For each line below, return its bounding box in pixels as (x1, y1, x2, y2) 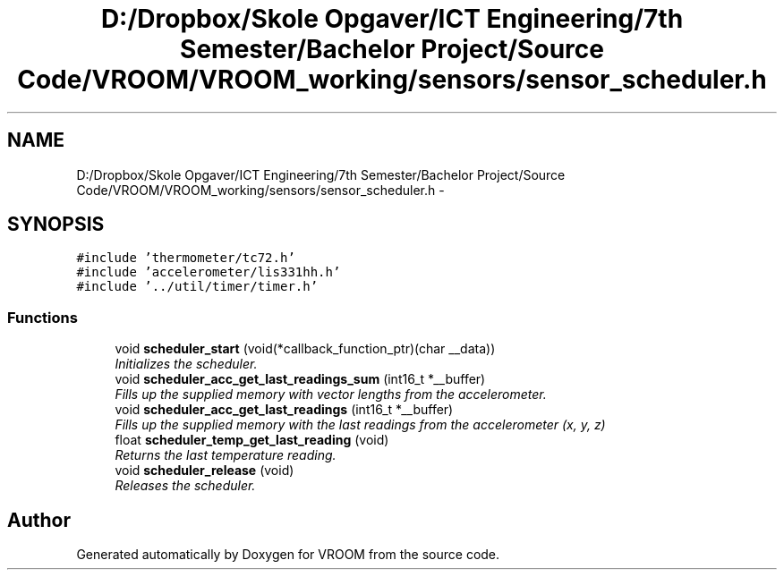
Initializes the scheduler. (115, 356, 258, 372)
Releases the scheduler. (115, 478, 256, 494)
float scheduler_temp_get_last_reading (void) (115, 432, 389, 448)
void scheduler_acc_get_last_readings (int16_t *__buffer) (115, 402, 454, 418)
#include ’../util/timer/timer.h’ (76, 279, 319, 294)
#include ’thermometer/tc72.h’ (76, 250, 295, 266)
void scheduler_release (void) (115, 462, 294, 479)
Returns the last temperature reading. (115, 447, 337, 463)
